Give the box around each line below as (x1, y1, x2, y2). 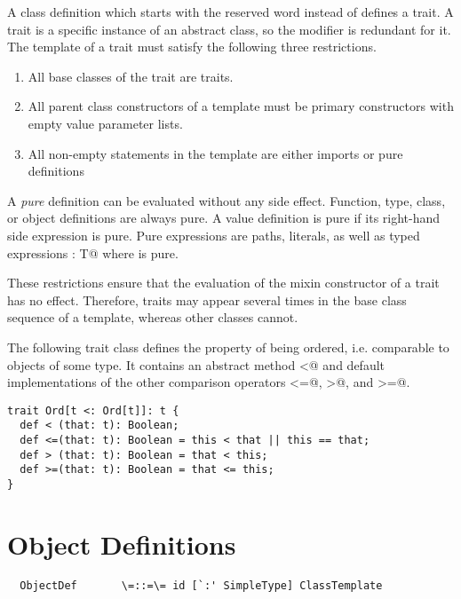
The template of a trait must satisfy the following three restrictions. (7, 37, 377, 56)
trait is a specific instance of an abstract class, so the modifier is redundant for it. (7, 20, 451, 38)
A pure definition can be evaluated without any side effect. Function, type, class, (7, 191, 446, 209)
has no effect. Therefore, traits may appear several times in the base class (7, 290, 407, 309)
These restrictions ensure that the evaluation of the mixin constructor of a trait (7, 273, 440, 292)
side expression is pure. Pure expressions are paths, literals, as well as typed (7, 225, 420, 244)
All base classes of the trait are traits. (28, 67, 234, 85)
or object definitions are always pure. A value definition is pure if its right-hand (7, 209, 441, 227)
